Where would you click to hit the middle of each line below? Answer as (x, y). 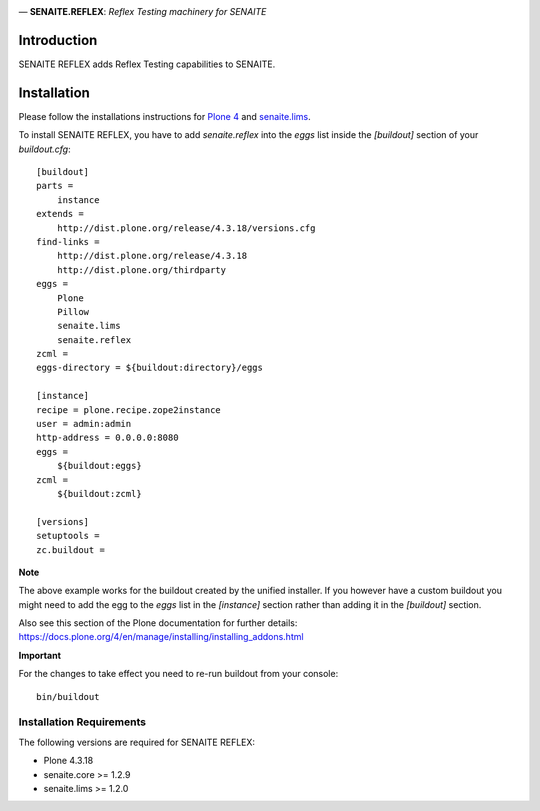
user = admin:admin (84, 424)
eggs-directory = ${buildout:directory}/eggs (150, 368)
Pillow (73, 311)
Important (40, 655)
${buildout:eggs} (99, 466)
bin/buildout (68, 696)
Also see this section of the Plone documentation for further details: (158, 623)
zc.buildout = (70, 549)
